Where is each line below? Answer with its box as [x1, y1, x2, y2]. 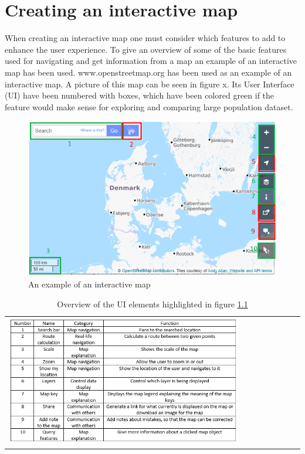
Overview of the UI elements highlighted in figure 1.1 [57, 297, 248, 310]
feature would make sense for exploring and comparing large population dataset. [5, 100, 293, 113]
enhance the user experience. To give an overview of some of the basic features [5, 43, 287, 55]
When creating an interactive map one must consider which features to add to [5, 32, 286, 44]
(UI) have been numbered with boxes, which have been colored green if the [5, 89, 274, 101]
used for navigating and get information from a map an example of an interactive [5, 55, 297, 67]
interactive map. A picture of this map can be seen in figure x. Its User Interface [5, 77, 294, 90]
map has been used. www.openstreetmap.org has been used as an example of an [5, 66, 292, 78]
